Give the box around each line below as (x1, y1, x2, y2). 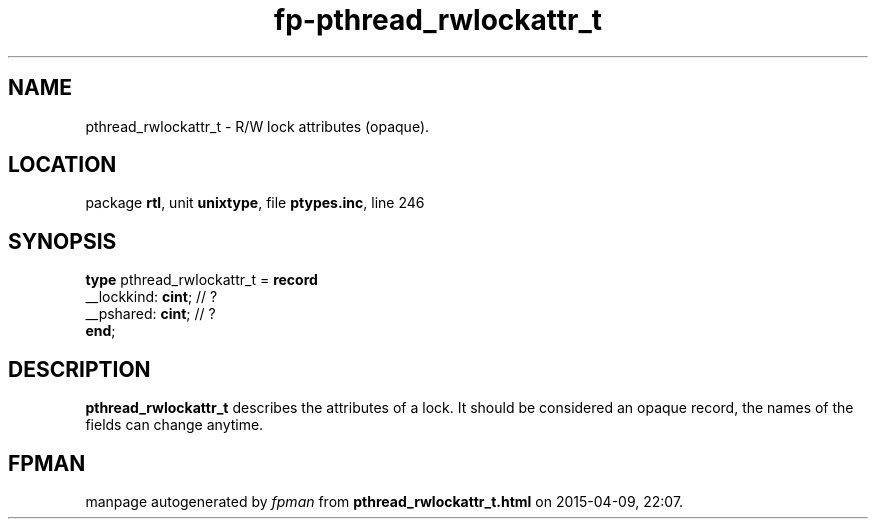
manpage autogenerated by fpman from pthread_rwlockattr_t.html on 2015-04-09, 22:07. (85, 492, 684, 510)
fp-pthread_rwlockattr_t (273, 3, 602, 37)
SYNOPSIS (8, 228, 117, 254)
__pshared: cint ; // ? (85, 305, 216, 323)
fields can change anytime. (85, 416, 264, 434)
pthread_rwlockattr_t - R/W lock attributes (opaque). (85, 117, 430, 135)
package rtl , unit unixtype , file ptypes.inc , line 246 (85, 194, 425, 212)
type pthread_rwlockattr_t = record (85, 271, 318, 289)
